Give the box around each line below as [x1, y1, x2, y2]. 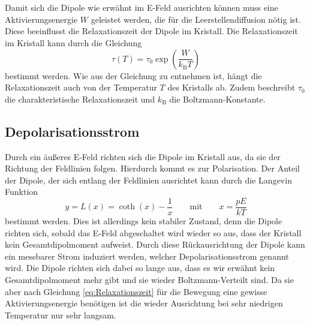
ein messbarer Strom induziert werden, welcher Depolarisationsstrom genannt [5, 249, 289, 262]
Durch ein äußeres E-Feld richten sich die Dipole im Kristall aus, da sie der [5, 150, 281, 162]
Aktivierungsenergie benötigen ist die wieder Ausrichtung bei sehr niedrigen [5, 297, 283, 309]
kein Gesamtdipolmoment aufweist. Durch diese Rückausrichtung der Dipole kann [5, 238, 305, 251]
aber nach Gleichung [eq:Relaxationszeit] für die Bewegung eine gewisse [5, 285, 267, 297]
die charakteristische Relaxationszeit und [5, 92, 155, 105]
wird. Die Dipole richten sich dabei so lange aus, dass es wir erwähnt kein [5, 261, 275, 274]
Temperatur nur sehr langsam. [5, 308, 116, 321]
